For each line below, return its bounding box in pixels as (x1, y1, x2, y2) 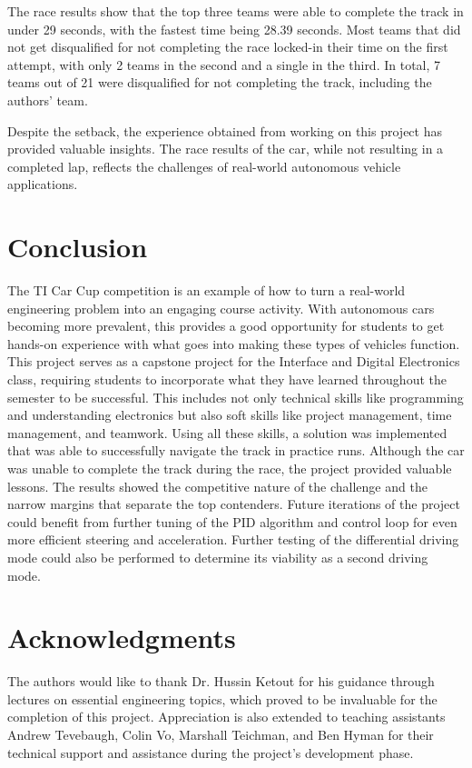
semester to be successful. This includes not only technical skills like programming (7, 387, 464, 406)
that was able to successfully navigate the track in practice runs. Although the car (7, 441, 465, 460)
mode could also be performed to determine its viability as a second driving (7, 547, 428, 566)
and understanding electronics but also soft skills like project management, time (7, 405, 452, 424)
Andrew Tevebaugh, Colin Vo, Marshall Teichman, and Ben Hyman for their (7, 725, 434, 744)
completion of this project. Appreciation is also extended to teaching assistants (7, 707, 446, 726)
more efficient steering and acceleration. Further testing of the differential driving (7, 530, 459, 549)
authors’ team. (7, 90, 88, 109)
